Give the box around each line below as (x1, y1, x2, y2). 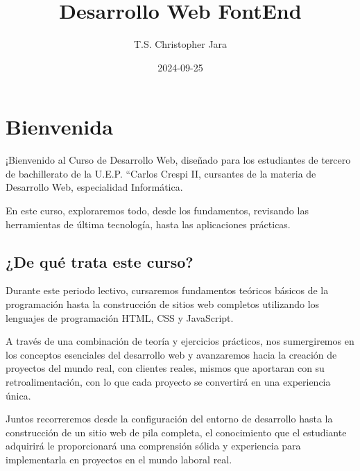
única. (6, 388, 31, 402)
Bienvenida (6, 112, 113, 141)
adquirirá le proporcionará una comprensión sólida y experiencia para (6, 438, 301, 453)
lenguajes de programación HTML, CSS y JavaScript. (6, 310, 234, 325)
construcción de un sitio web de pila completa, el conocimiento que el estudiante (6, 425, 347, 439)
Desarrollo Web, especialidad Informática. (6, 180, 183, 194)
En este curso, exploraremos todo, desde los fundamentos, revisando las (6, 203, 309, 218)
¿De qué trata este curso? (6, 250, 194, 272)
